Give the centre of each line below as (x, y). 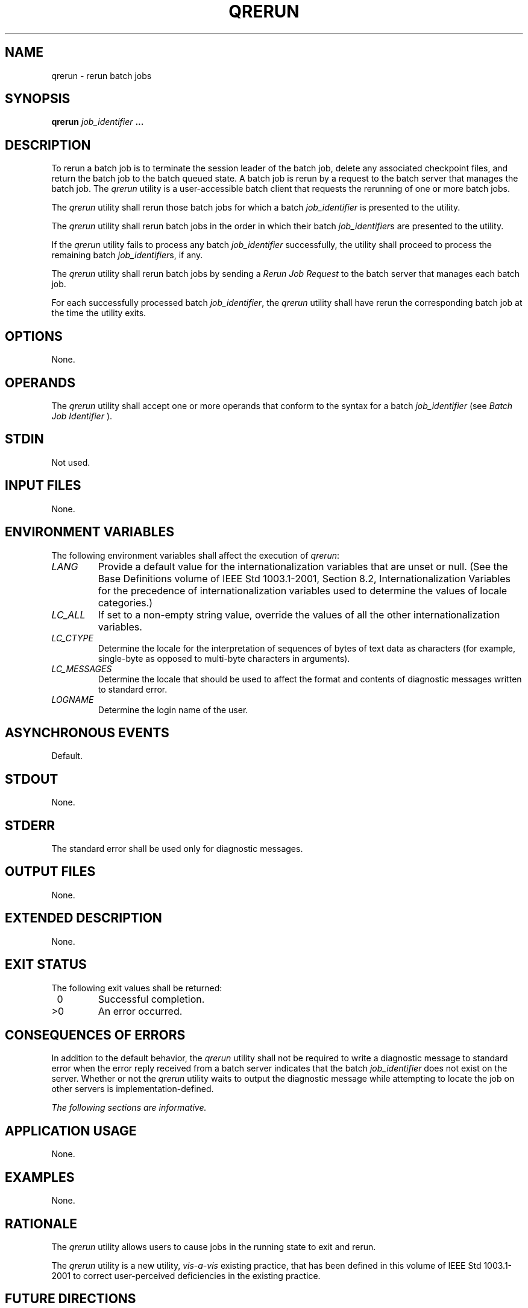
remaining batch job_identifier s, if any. (127, 255)
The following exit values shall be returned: (137, 988)
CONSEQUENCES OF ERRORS (95, 1035)
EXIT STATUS (46, 965)
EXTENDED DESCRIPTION (83, 918)
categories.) (125, 602)
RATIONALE (41, 1224)
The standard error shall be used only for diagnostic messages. (177, 849)
